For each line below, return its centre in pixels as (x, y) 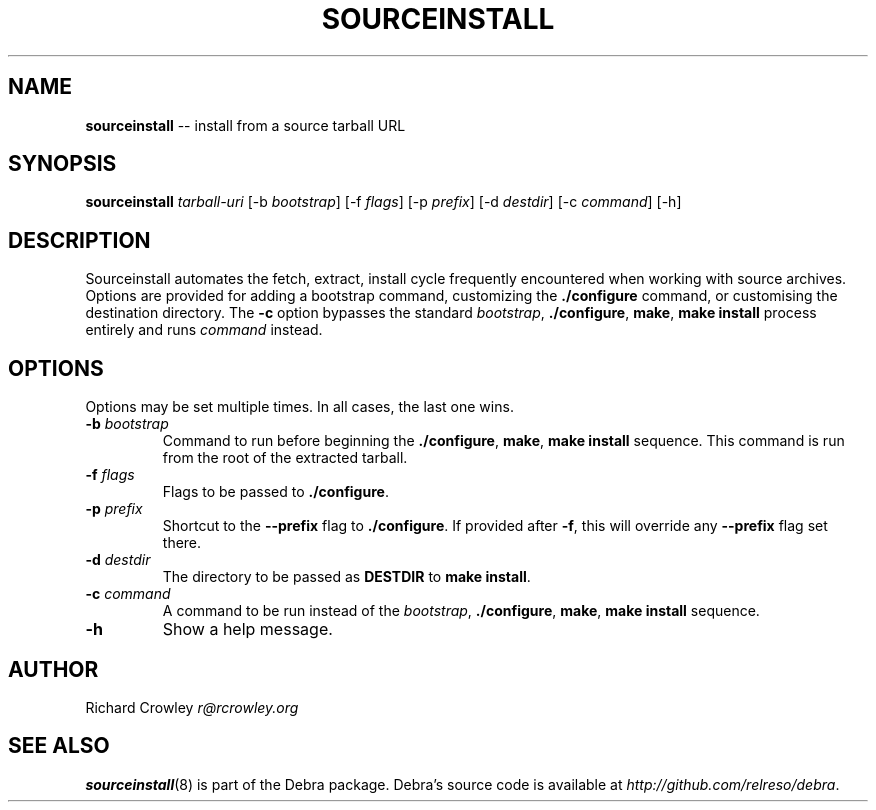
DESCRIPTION (79, 240)
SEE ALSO (59, 746)
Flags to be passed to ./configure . (275, 492)
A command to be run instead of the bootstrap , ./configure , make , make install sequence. (461, 611)
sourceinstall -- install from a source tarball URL (245, 125)
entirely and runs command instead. (204, 330)
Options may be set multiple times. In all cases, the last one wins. (299, 407)
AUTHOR (53, 669)
